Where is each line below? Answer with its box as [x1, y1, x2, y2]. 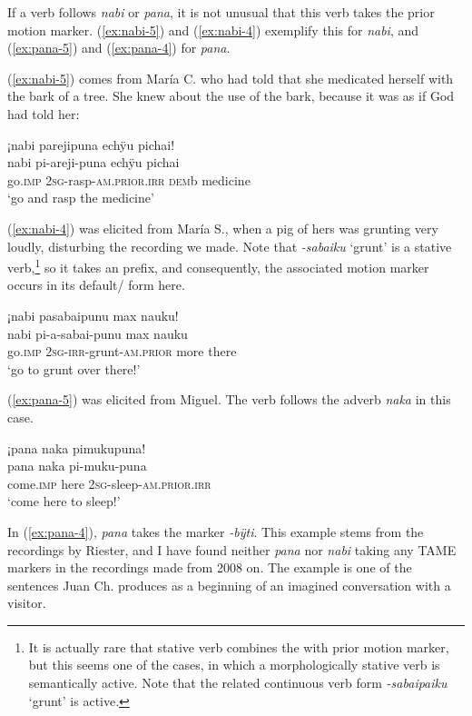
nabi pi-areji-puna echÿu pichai [7, 153, 180, 172]
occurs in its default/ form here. [7, 275, 185, 294]
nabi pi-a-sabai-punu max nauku [7, 323, 188, 343]
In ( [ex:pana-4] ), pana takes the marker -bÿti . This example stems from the [7, 522, 424, 541]
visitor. [7, 593, 46, 612]
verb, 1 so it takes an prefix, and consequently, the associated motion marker [7, 255, 429, 276]
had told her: [7, 104, 80, 123]
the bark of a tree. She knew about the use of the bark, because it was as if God [7, 86, 455, 105]
